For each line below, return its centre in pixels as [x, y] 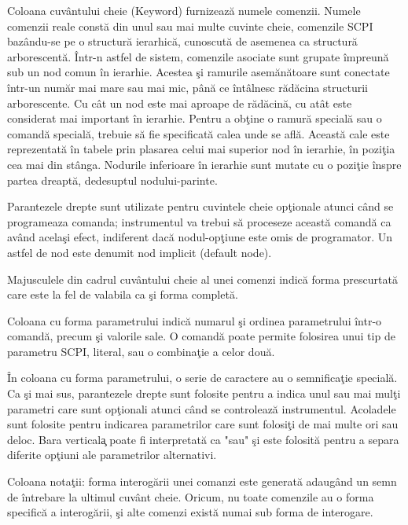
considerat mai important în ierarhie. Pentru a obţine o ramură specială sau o [195, 118]
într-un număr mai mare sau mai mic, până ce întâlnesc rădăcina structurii [187, 87]
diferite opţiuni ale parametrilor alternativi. [112, 455]
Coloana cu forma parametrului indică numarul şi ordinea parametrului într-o [195, 320]
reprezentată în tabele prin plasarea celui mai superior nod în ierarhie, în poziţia [201, 149]
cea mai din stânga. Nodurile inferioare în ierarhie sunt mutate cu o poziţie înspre [204, 164]
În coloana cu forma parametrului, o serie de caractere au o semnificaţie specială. [202, 378]
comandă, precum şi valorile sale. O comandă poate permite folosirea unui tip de [201, 336]
